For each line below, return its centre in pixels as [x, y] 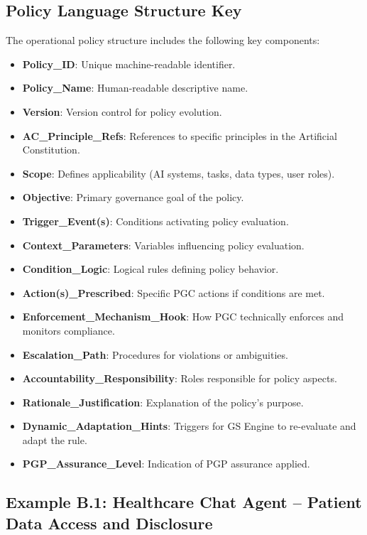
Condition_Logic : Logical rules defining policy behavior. [150, 269]
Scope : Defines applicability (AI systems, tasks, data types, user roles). [179, 173]
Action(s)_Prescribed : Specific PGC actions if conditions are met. [174, 292]
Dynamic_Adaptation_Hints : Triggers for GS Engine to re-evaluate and [189, 426]
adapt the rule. [55, 439]
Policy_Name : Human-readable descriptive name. [135, 88]
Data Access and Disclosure [109, 523]
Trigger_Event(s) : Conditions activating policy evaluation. [155, 221]
